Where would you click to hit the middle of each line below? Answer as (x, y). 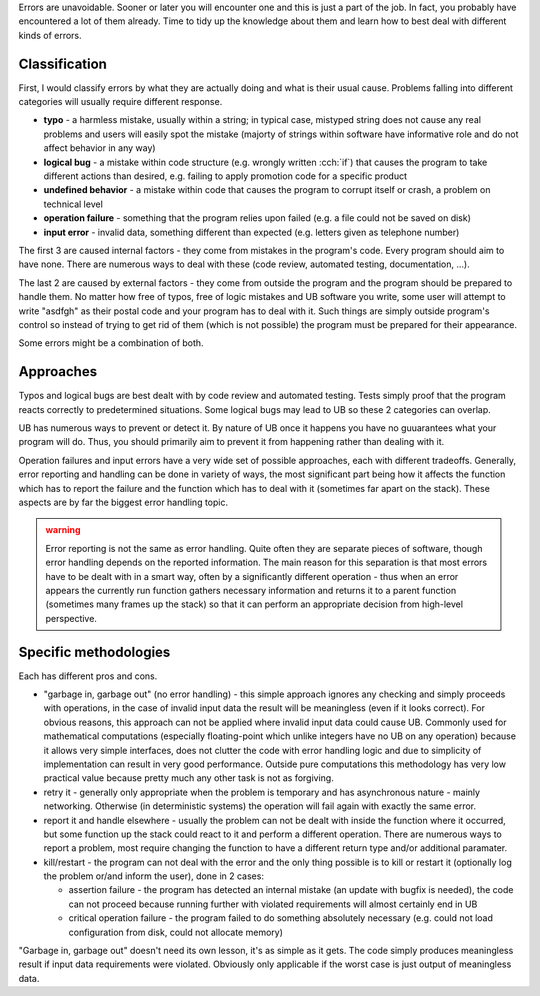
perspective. (71, 618)
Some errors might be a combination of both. (111, 343)
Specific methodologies (94, 651)
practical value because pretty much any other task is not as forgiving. (188, 778)
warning (63, 530)
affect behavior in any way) (99, 148)
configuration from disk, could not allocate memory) (176, 932)
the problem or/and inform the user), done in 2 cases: (154, 876)
